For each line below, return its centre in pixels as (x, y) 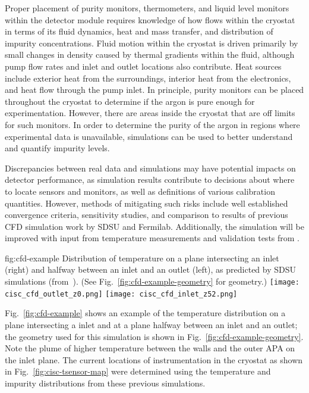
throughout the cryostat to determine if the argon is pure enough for (130, 101)
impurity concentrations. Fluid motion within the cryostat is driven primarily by (152, 43)
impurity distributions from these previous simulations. (105, 383)
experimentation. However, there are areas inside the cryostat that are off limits (150, 113)
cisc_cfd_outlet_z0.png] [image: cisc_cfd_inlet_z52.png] (121, 294)
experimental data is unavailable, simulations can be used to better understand (149, 136)
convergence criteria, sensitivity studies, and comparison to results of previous (146, 215)
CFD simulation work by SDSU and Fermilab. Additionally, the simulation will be (154, 226)
